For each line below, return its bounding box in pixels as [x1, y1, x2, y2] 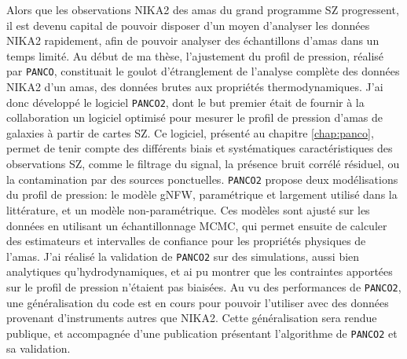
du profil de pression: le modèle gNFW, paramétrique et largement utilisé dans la [6, 186, 398, 203]
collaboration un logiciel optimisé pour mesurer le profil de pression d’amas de [6, 109, 383, 126]
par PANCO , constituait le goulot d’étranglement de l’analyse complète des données [6, 63, 400, 79]
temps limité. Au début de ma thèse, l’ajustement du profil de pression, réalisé [6, 47, 384, 64]
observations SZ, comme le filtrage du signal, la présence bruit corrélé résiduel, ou [6, 156, 400, 172]
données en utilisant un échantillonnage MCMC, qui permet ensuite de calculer [6, 217, 387, 233]
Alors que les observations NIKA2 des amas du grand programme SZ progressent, [6, 2, 399, 17]
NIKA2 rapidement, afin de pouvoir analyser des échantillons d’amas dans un [6, 32, 379, 49]
